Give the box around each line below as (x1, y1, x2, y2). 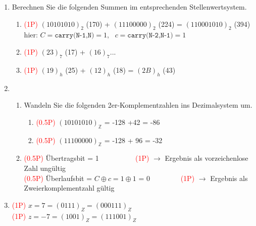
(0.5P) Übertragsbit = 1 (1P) (24, 153, 149, 163)
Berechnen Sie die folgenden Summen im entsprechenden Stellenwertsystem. (12, 2, 247, 12)
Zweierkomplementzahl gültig (24, 183, 115, 193)
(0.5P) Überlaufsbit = (24, 172, 92, 183)
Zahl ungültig (24, 162, 66, 173)
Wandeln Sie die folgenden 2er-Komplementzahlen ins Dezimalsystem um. (24, 100, 252, 110)
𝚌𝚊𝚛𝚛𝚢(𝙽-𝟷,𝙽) (55, 32, 94, 39)
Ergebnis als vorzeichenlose (165, 153, 248, 163)
